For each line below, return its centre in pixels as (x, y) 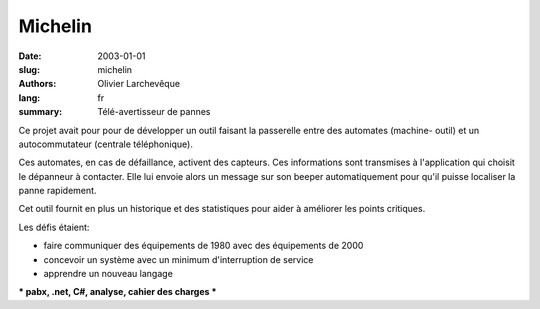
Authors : (37, 84)
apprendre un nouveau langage (108, 274)
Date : (30, 56)
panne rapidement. (57, 191)
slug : (29, 69)
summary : (40, 112)
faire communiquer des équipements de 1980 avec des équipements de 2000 (203, 246)
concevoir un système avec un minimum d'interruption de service (178, 259)
